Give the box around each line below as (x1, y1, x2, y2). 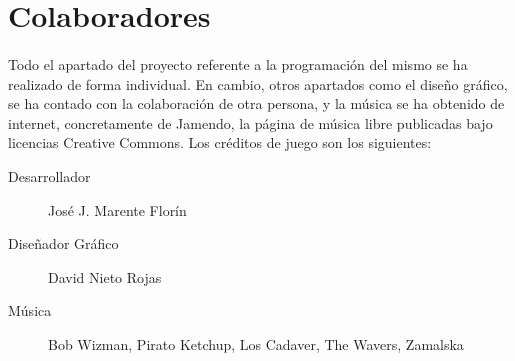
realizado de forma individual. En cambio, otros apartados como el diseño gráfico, (8, 73, 508, 94)
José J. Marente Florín (48, 199, 187, 220)
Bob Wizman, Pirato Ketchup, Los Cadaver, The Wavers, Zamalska (48, 333, 464, 354)
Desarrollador (8, 165, 91, 186)
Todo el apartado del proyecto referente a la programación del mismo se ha (8, 53, 468, 74)
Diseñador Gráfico (8, 233, 119, 254)
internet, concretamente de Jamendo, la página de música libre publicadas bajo (8, 112, 493, 133)
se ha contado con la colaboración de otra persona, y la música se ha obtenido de (8, 93, 505, 114)
